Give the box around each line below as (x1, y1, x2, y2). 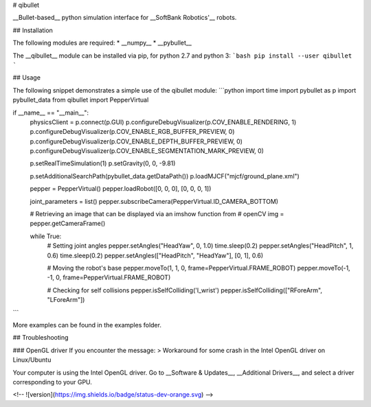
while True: (30, 232, 62, 240)
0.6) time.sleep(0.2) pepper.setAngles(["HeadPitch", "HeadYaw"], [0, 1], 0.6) (47, 251, 264, 259)
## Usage (12, 73, 41, 82)
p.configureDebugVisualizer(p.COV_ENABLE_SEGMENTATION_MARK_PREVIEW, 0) (30, 147, 265, 155)
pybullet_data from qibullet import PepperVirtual (12, 96, 149, 104)
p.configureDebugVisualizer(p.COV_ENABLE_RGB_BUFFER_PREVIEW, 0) (30, 128, 235, 136)
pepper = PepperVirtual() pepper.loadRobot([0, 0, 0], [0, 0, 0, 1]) (30, 185, 212, 193)
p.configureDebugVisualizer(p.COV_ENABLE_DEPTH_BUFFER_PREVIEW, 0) (30, 137, 243, 146)
